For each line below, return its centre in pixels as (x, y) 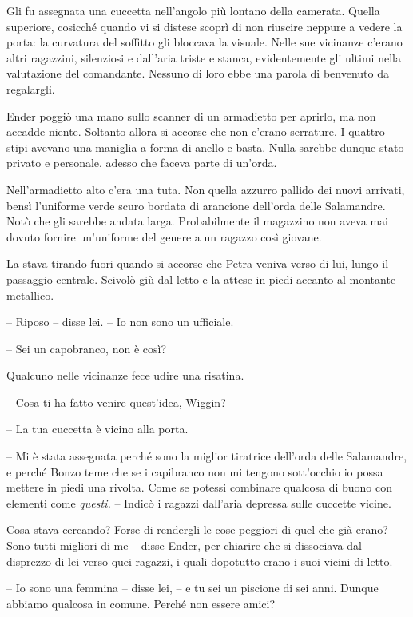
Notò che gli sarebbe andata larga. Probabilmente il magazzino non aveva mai (197, 221)
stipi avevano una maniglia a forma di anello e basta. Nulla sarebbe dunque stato (205, 147)
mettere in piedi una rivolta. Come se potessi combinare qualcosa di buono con (200, 487)
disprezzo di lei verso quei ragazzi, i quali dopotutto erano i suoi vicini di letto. (200, 561)
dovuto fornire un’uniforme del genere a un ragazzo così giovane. (164, 236)
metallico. (30, 295)
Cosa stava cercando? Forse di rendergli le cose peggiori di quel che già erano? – (202, 529)
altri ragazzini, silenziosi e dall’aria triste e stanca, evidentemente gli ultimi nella (204, 57)
